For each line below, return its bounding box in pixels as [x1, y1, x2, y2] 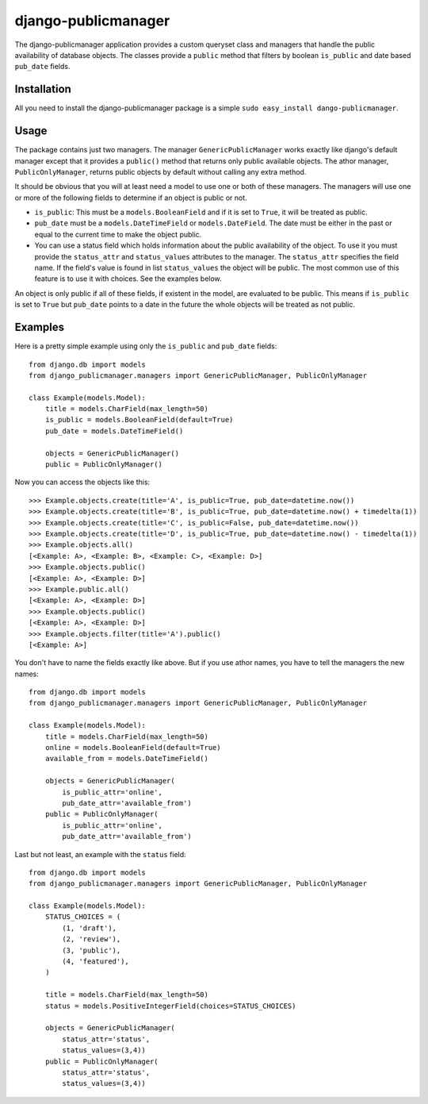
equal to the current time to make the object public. [34, 229, 202, 239]
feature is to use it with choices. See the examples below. [34, 274, 222, 283]
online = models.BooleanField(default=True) [44, 743, 221, 752]
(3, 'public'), [62, 945, 121, 955]
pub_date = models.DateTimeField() [44, 426, 184, 436]
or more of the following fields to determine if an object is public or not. [14, 193, 247, 202]
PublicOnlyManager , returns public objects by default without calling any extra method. [14, 167, 307, 176]
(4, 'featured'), [62, 957, 130, 966]
